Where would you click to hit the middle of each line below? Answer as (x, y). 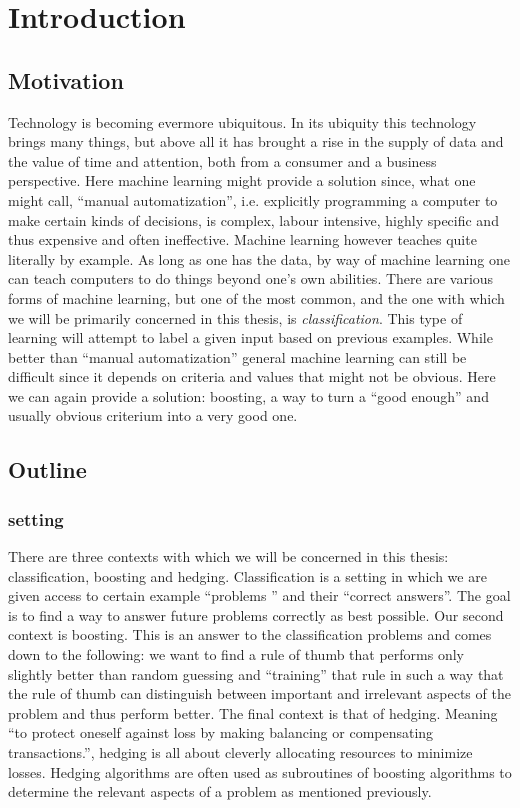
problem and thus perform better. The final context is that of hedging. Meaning (253, 712)
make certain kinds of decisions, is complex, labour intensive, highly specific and (253, 219)
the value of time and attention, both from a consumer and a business (222, 160)
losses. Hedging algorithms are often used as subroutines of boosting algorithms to (260, 771)
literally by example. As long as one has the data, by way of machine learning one (259, 258)
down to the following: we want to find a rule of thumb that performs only (236, 654)
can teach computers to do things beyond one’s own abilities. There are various (251, 278)
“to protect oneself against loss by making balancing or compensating (221, 732)
